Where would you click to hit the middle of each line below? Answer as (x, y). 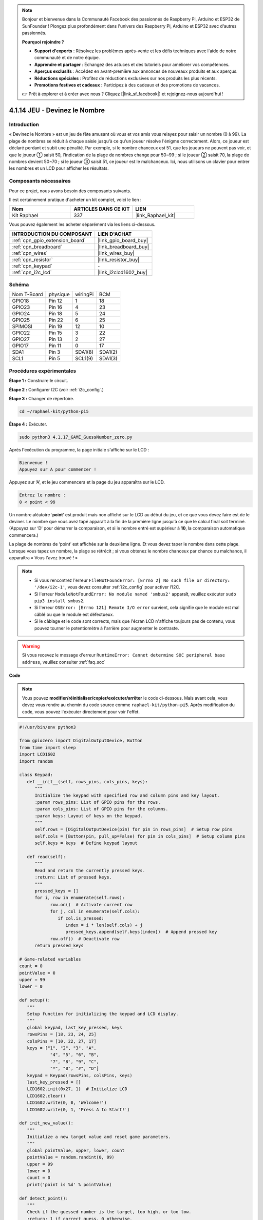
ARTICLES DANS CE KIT (102, 209)
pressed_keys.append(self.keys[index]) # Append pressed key (141, 932)
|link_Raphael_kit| (155, 216)
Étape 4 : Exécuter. (28, 424)
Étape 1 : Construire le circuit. (38, 381)
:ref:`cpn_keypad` (32, 266)
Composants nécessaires (40, 181)
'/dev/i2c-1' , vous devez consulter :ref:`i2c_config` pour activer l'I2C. (107, 587)
